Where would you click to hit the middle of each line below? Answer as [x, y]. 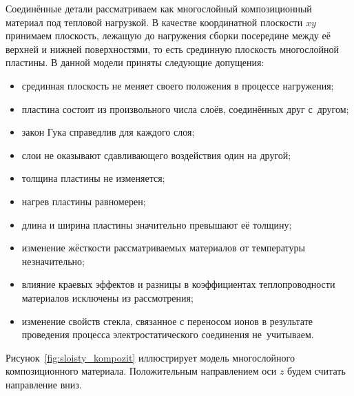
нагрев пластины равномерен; [84, 201]
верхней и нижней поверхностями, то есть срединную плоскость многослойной [172, 49]
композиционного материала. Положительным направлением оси [141, 371]
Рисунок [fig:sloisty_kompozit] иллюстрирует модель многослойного [150, 357]
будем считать [316, 371]
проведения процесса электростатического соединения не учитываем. [168, 334]
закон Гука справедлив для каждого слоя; [108, 132]
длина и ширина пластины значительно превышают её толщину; [157, 224]
